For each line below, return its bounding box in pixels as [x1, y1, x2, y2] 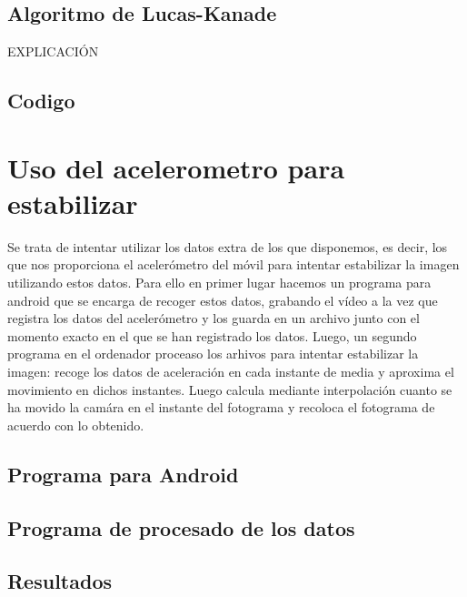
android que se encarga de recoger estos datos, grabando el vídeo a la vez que [7, 290, 438, 309]
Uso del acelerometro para [7, 148, 345, 186]
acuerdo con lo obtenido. [7, 415, 144, 434]
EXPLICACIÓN [7, 42, 99, 61]
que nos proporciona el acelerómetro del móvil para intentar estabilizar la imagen [7, 255, 460, 274]
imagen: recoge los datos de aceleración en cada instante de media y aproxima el [7, 362, 454, 381]
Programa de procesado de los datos [7, 513, 355, 541]
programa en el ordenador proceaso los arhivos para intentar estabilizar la [7, 344, 419, 363]
